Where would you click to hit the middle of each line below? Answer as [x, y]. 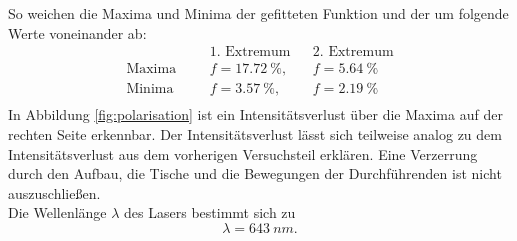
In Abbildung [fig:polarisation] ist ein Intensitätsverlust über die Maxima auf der [255, 114]
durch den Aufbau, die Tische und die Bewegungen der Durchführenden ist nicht [255, 173]
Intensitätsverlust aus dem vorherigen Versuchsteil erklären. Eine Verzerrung [243, 153]
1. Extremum [250, 52]
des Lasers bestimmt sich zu [210, 212]
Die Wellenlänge [57, 212]
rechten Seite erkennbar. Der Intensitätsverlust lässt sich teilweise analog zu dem [255, 133]
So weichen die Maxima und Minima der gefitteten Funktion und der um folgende [258, 13]
